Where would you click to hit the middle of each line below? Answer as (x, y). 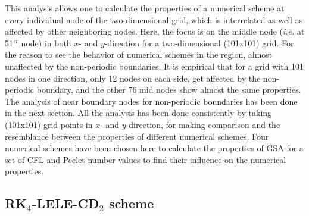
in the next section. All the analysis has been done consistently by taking (138, 113)
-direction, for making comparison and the (203, 124)
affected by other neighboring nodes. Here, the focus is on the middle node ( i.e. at (155, 31)
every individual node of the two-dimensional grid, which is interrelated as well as (154, 19)
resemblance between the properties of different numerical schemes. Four (137, 136)
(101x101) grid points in (49, 124)
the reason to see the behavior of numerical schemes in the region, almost (139, 54)
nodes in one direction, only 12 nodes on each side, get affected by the (133, 78)
